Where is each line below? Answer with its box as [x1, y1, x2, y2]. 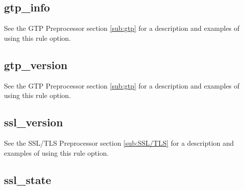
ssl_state [4, 172, 52, 187]
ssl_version [4, 114, 63, 130]
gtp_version [4, 57, 67, 72]
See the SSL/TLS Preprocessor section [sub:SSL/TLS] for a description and [4, 137, 234, 148]
